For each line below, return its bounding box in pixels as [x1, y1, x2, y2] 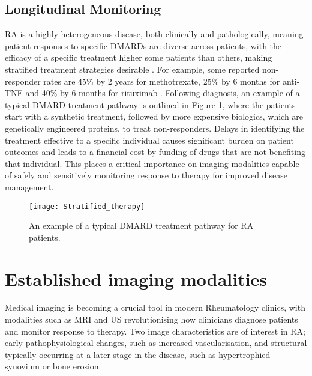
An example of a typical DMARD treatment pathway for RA [29, 219, 254, 232]
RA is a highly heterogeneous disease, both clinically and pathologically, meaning [5, 28, 304, 40]
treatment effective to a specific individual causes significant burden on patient [5, 133, 294, 146]
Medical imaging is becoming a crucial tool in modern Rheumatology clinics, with [5, 301, 305, 314]
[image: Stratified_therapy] [29, 202, 145, 211]
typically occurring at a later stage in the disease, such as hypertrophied [5, 348, 271, 360]
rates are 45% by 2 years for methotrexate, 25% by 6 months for [43, 74, 280, 87]
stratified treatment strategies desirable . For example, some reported [5, 62, 260, 75]
